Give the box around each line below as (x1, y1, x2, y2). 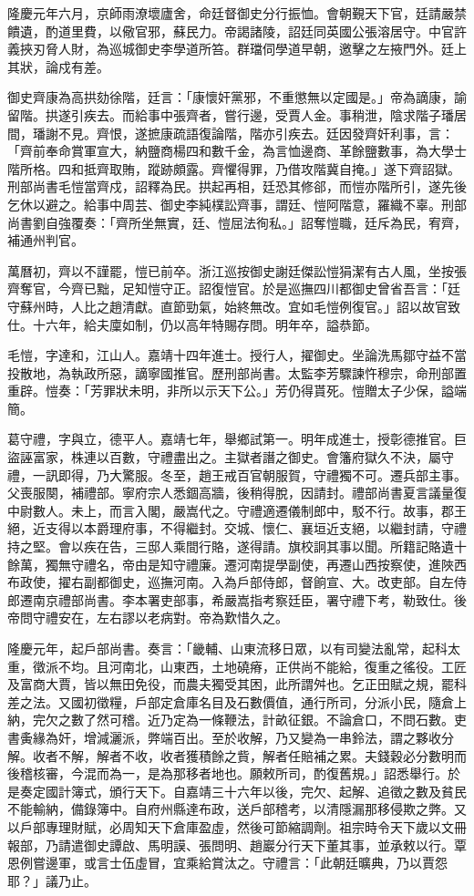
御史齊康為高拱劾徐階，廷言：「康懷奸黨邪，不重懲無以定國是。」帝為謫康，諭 (7, 88, 467, 107)
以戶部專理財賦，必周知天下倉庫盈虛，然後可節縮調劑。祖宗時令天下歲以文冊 (7, 817, 467, 836)
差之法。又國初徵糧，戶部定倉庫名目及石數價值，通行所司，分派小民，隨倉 (7, 692, 454, 711)
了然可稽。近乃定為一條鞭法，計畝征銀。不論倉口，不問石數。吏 (83, 710, 467, 729)
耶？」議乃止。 (7, 870, 97, 890)
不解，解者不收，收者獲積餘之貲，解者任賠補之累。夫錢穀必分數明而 (57, 746, 467, 765)
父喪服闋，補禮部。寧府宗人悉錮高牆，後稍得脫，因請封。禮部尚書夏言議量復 (7, 483, 467, 502)
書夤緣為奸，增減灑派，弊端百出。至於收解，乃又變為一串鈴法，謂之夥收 (7, 727, 441, 747)
